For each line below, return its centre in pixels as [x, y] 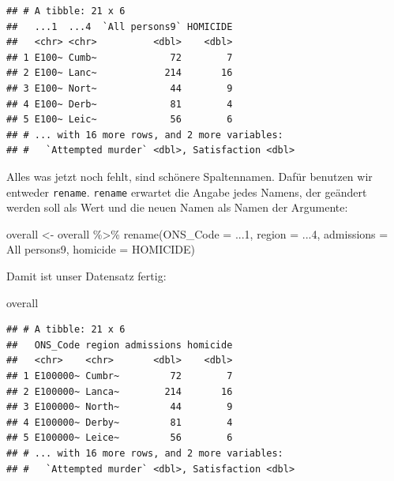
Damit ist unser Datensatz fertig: [86, 275]
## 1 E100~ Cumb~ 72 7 [120, 57]
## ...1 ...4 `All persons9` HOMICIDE [120, 26]
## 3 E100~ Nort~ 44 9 [120, 88]
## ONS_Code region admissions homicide [120, 345]
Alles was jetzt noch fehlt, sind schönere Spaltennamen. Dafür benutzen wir [189, 176]
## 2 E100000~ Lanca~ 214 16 [120, 391]
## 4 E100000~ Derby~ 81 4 [120, 422]
